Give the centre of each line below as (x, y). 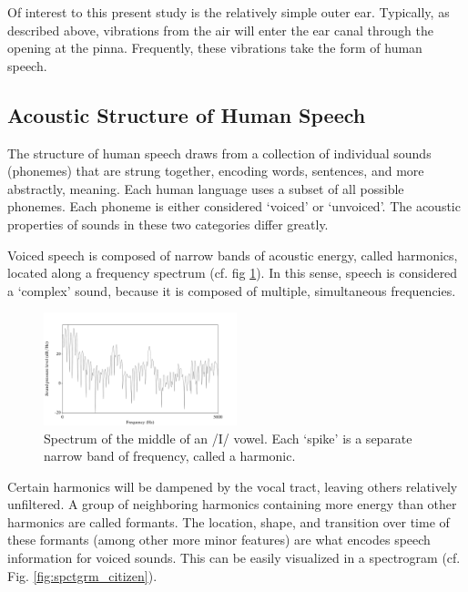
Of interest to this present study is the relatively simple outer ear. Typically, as (229, 12)
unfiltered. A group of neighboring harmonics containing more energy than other (232, 504)
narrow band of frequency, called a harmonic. (170, 456)
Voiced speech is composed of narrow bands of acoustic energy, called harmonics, (233, 255)
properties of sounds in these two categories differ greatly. (168, 224)
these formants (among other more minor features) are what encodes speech (219, 540)
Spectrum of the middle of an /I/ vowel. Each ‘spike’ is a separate (228, 438)
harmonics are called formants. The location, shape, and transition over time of (229, 521)
